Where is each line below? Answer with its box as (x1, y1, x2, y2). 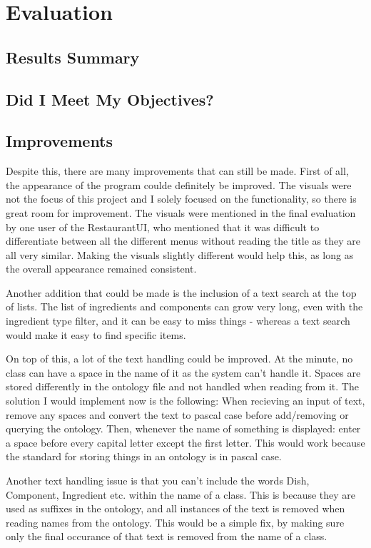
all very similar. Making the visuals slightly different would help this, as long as (6, 247, 354, 262)
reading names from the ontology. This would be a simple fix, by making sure (6, 514, 345, 529)
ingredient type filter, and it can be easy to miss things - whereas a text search (6, 313, 350, 328)
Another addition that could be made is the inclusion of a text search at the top (6, 285, 357, 300)
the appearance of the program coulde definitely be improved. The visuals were (6, 177, 352, 192)
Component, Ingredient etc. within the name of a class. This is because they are (6, 487, 356, 502)
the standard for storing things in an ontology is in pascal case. (6, 449, 282, 464)
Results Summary (6, 46, 140, 68)
